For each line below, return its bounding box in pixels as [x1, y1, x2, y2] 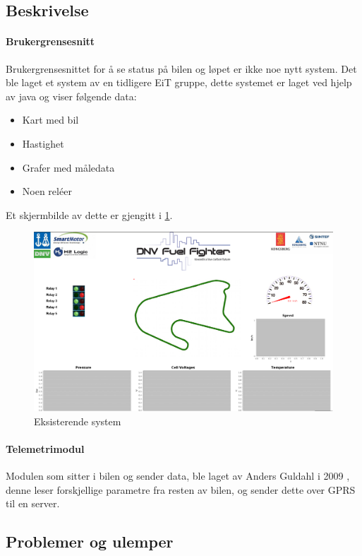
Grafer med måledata [22, 160, 115, 175]
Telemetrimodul [6, 441, 85, 456]
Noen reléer [22, 184, 72, 199]
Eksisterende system [34, 413, 121, 428]
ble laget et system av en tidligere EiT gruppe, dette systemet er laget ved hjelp [6, 75, 352, 90]
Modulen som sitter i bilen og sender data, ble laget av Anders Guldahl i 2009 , [6, 468, 350, 483]
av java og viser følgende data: [6, 88, 137, 103]
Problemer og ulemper [6, 531, 174, 552]
